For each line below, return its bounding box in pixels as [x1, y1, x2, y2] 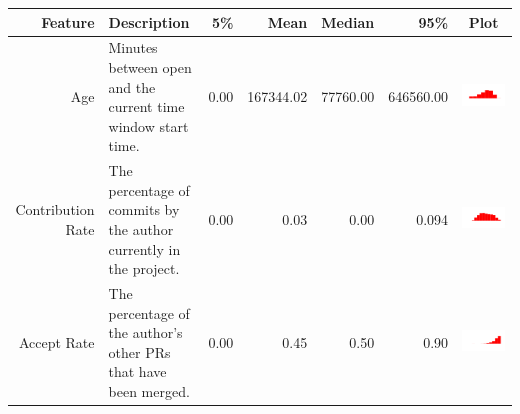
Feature [41, 11, 95, 32]
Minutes [108, 37, 158, 58]
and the [108, 76, 156, 97]
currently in [108, 238, 181, 259]
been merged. [108, 380, 190, 401]
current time [108, 96, 185, 117]
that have [108, 361, 167, 382]
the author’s [108, 322, 183, 343]
